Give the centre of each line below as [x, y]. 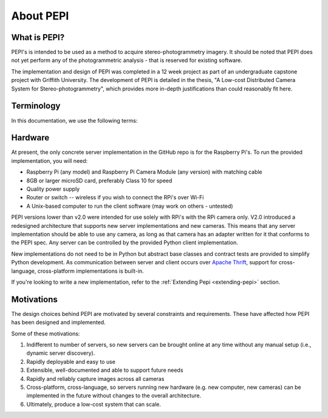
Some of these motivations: [46, 334]
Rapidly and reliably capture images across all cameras [95, 379]
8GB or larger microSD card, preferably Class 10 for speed [99, 180]
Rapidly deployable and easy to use [71, 361]
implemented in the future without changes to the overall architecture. [114, 396]
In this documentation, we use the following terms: [74, 120]
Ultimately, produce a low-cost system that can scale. [94, 404]
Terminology [36, 106]
